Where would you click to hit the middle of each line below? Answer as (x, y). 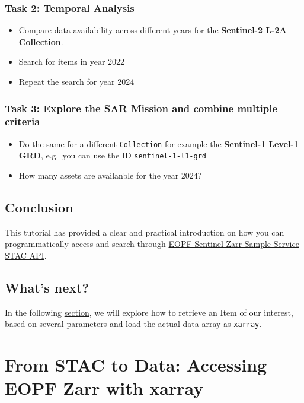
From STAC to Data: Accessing (136, 365)
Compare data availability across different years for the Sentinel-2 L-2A (153, 30)
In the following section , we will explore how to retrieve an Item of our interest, (149, 312)
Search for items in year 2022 (72, 61)
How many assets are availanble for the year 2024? (110, 175)
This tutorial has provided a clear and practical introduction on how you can (145, 232)
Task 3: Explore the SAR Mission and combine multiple (141, 108)
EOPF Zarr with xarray (104, 388)
